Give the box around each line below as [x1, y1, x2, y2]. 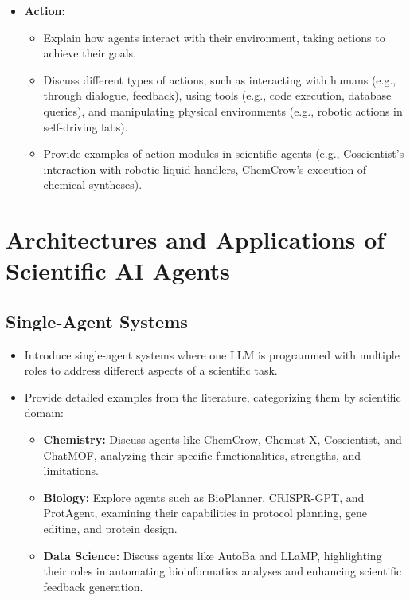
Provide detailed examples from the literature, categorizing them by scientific [24, 388, 401, 405]
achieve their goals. [43, 45, 136, 61]
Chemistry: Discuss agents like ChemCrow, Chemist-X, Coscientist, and [43, 431, 402, 448]
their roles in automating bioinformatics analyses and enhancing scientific [43, 563, 402, 579]
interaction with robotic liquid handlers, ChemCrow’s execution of [43, 160, 367, 177]
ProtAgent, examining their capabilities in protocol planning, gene [43, 504, 368, 521]
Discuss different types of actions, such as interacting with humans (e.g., [43, 71, 396, 88]
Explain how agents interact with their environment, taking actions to [43, 29, 385, 45]
